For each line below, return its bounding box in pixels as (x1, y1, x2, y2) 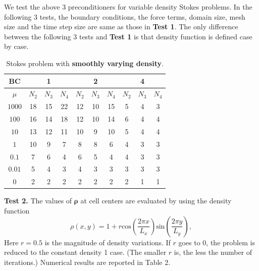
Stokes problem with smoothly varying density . (6, 58, 164, 68)
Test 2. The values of (4, 195, 72, 206)
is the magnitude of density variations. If (44, 237, 171, 247)
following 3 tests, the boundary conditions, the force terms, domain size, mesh (4, 11, 245, 22)
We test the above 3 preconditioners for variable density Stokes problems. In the (4, 2, 252, 12)
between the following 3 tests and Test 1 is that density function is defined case (4, 31, 252, 41)
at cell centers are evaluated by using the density (80, 195, 232, 206)
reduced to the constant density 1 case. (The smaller (4, 247, 167, 257)
